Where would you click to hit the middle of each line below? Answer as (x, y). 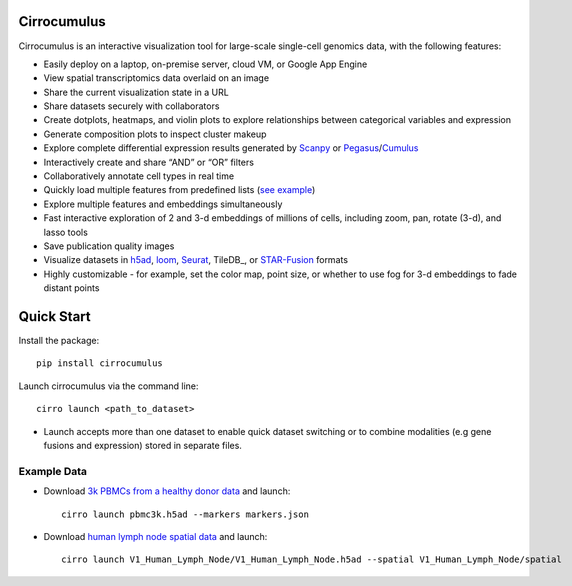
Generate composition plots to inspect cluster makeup (155, 134)
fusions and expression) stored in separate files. (142, 446)
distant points (71, 288)
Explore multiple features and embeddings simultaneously (163, 204)
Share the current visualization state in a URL (136, 92)
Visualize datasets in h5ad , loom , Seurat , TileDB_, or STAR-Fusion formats (196, 260)
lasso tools (66, 232)
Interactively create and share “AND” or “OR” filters (149, 162)
